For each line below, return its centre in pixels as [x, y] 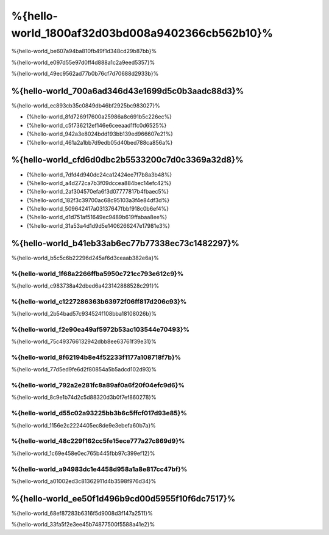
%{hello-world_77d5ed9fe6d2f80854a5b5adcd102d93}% [84, 369]
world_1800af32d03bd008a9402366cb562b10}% [142, 33]
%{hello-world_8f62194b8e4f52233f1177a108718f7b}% [96, 357]
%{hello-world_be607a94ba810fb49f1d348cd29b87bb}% [84, 51]
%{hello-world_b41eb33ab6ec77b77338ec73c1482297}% [126, 243]
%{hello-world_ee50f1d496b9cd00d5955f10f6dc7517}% [123, 499]
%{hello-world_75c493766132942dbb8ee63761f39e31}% [84, 341]
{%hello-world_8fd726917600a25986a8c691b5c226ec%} [99, 117]
